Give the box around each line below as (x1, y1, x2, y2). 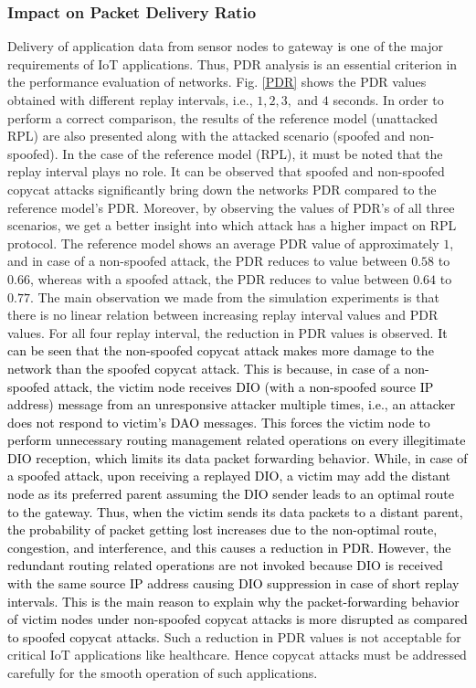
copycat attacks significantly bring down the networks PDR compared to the (7, 179, 437, 198)
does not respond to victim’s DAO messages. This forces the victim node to (7, 412, 430, 431)
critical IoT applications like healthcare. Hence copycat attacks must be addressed (7, 645, 467, 664)
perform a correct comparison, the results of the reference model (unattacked (7, 108, 439, 127)
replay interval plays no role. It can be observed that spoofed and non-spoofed (7, 162, 445, 181)
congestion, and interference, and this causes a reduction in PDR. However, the (7, 537, 451, 556)
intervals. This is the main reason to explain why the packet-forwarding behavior (7, 591, 460, 610)
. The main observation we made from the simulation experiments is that (29, 287, 439, 306)
